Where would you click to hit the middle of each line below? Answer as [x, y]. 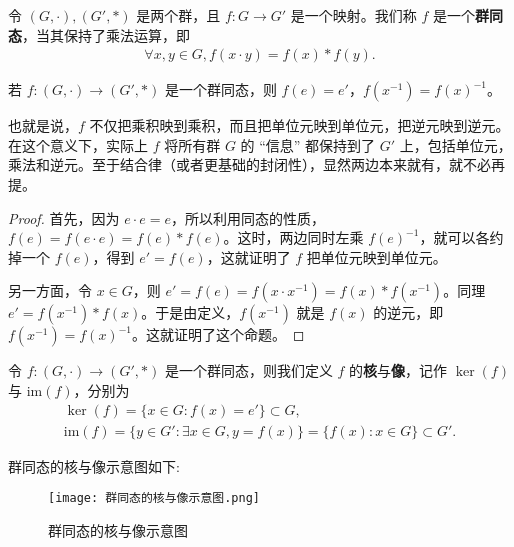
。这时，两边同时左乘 [293, 237]
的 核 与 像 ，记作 [398, 370]
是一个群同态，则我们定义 [248, 370]
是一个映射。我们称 [353, 15]
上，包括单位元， [455, 144]
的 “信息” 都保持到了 [308, 144]
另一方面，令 [50, 290]
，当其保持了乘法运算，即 [106, 34]
